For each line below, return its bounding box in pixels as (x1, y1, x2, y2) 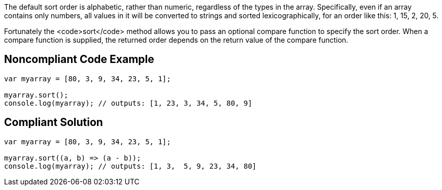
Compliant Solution (4, 116, 103, 129)
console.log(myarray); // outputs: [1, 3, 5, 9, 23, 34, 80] (4, 162, 257, 170)
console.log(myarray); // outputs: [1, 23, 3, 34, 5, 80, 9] (4, 99, 252, 107)
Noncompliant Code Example (4, 53, 154, 66)
